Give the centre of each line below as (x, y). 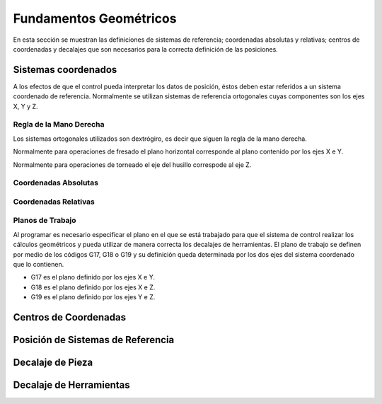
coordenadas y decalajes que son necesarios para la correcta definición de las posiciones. (146, 49)
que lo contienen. (39, 264)
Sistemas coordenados (65, 70)
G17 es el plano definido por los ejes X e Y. (93, 277)
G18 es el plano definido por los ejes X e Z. (93, 287)
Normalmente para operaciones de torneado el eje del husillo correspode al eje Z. (132, 165)
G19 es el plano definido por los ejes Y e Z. (93, 297)
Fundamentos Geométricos (95, 18)
